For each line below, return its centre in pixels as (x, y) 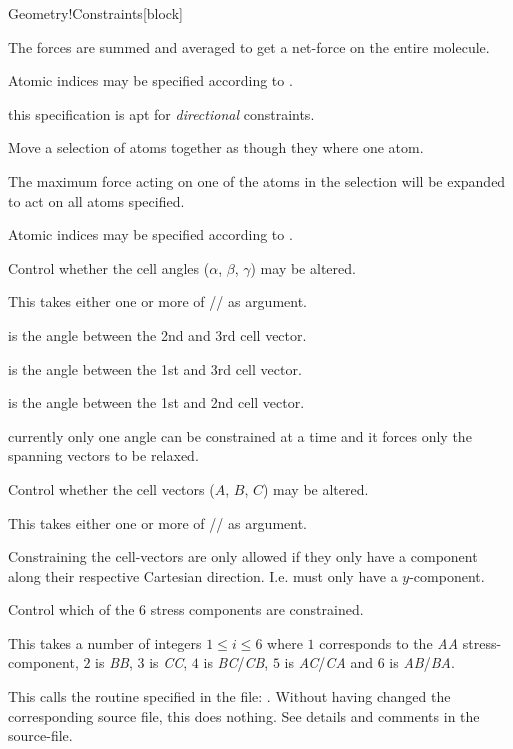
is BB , (114, 662)
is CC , (168, 662)
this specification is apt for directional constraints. (161, 113)
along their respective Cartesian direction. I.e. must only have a (203, 575)
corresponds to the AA (389, 642)
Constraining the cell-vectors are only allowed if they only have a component (243, 556)
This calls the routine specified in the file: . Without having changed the (229, 696)
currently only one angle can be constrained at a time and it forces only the (240, 435)
